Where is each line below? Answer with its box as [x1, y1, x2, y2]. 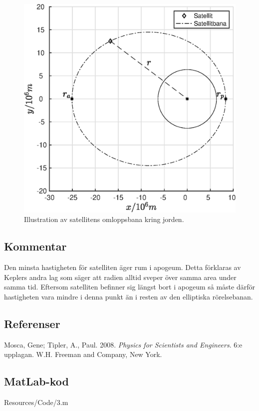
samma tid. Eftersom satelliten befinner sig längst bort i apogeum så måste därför [4, 281, 255, 292]
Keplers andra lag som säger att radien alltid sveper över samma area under [4, 271, 237, 282]
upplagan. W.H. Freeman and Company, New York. [4, 349, 162, 359]
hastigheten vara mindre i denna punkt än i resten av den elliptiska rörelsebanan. [4, 291, 253, 301]
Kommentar [4, 238, 67, 254]
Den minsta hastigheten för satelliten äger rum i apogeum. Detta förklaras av [4, 261, 241, 272]
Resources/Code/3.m [4, 396, 68, 407]
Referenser [4, 315, 60, 331]
